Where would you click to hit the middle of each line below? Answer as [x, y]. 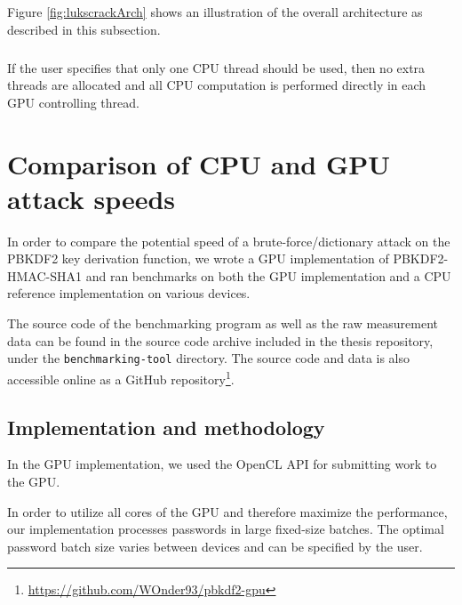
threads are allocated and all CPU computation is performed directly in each [217, 85]
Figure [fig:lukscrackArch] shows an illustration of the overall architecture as [215, 12]
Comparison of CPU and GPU [199, 163]
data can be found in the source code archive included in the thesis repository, [220, 340]
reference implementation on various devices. [129, 293]
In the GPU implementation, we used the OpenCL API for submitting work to [222, 464]
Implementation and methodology [166, 427]
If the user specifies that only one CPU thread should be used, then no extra [216, 67]
